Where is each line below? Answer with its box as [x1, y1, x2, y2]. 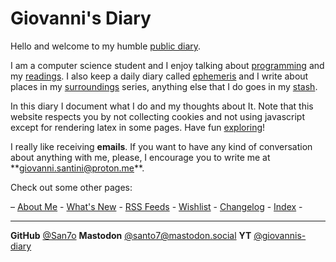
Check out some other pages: [10, 181, 133, 193]
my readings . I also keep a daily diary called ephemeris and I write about [10, 70, 309, 82]
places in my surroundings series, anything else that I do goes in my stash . [10, 80, 318, 92]
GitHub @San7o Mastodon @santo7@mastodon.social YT [10, 229, 252, 241]
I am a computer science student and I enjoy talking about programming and [10, 59, 325, 71]
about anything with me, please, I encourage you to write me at [10, 151, 271, 163]
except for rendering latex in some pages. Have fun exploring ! [10, 121, 266, 133]
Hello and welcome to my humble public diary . [10, 40, 202, 52]
